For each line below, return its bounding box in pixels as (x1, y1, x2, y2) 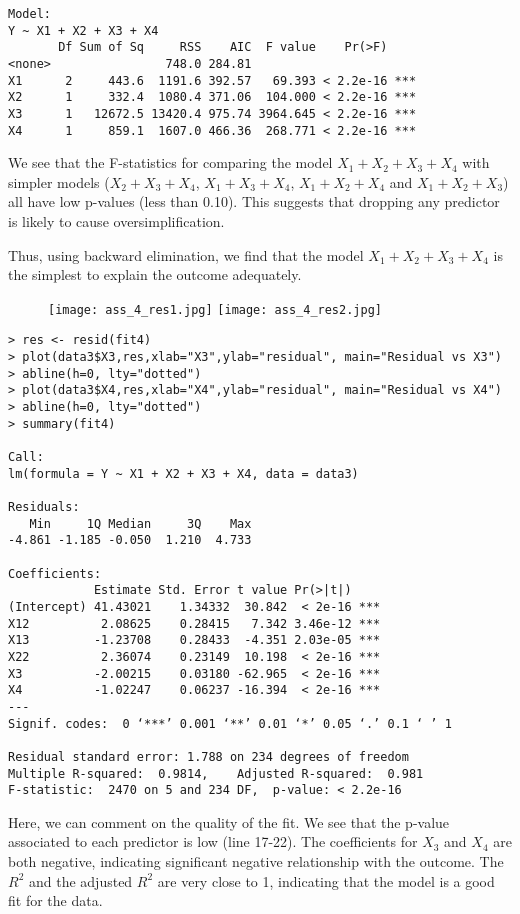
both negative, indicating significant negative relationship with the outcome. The (8, 851, 504, 872)
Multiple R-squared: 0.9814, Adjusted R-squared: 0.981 (8, 766, 424, 781)
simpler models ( (8, 171, 110, 192)
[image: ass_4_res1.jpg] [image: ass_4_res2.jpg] (48, 302, 382, 317)
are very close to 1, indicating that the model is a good (157, 870, 495, 891)
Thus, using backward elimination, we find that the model (8, 244, 364, 265)
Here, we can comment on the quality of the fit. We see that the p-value (8, 811, 450, 832)
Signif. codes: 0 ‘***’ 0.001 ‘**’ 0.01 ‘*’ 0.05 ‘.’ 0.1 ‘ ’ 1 (8, 716, 452, 731)
